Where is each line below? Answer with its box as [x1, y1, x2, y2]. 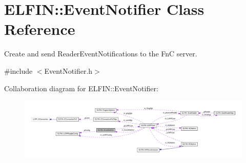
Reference [4, 18, 75, 39]
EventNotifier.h [44, 65, 93, 76]
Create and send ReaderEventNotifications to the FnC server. [4, 48, 197, 59]
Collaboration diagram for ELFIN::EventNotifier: [4, 83, 158, 93]
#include [4, 65, 33, 76]
